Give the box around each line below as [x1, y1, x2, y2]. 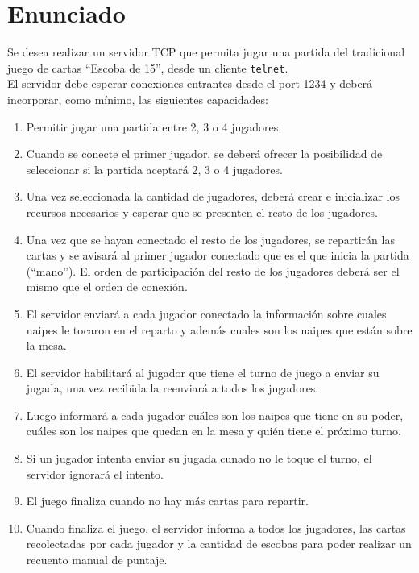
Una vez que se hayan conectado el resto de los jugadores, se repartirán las [26, 230, 395, 247]
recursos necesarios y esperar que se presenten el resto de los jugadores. [26, 203, 378, 220]
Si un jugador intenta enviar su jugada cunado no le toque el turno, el [26, 450, 372, 467]
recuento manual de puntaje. [26, 551, 168, 568]
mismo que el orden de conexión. [26, 278, 188, 295]
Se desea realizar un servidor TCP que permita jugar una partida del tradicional [7, 44, 405, 60]
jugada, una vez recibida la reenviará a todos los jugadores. [26, 380, 319, 397]
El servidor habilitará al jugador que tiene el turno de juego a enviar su [26, 363, 380, 380]
